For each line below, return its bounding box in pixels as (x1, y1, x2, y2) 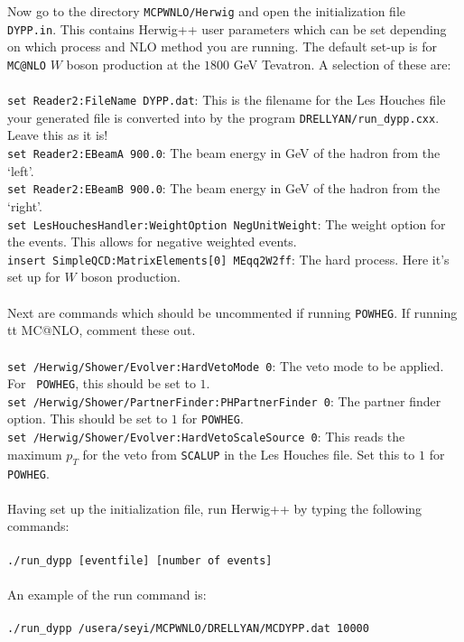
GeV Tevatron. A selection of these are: (233, 54, 451, 73)
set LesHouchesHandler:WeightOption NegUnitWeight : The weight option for (7, 214, 446, 233)
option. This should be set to (7, 409, 168, 428)
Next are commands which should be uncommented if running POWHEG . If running (7, 302, 458, 321)
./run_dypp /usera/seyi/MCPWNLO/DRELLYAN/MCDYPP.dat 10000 (7, 622, 369, 636)
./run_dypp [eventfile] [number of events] (7, 554, 273, 567)
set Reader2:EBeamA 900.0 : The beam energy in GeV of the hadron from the (7, 144, 441, 163)
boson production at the (66, 54, 200, 73)
